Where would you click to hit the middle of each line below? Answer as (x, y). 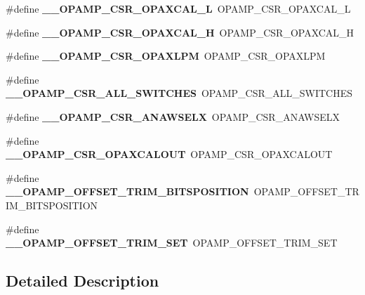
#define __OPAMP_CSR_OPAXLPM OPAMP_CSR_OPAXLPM (166, 56)
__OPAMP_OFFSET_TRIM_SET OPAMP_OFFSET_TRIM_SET (172, 243)
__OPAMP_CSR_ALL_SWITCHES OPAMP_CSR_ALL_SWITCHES (179, 93)
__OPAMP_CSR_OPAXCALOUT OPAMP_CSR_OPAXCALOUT (169, 154)
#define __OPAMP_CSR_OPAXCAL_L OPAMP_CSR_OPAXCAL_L (178, 8)
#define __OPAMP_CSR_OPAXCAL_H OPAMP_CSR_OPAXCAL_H (180, 32)
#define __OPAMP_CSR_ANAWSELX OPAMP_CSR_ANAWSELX (173, 116)
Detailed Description (82, 281)
